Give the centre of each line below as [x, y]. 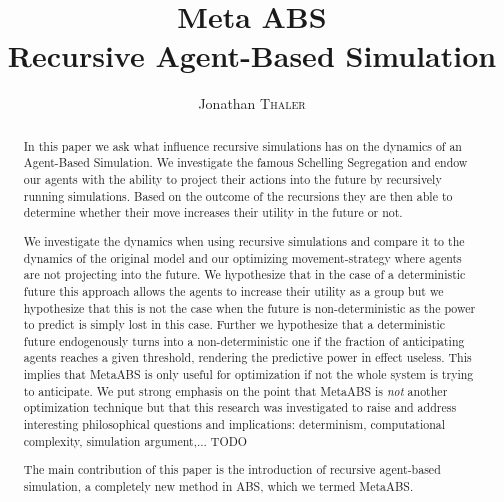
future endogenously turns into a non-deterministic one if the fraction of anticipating [244, 340]
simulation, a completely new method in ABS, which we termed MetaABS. [218, 485]
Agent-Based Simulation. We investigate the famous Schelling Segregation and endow [245, 162]
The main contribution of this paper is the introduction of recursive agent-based [232, 469]
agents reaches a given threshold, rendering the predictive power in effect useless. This [247, 357]
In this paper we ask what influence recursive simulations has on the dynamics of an [242, 145]
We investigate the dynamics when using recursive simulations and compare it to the [244, 240]
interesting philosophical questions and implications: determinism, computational [234, 424]
